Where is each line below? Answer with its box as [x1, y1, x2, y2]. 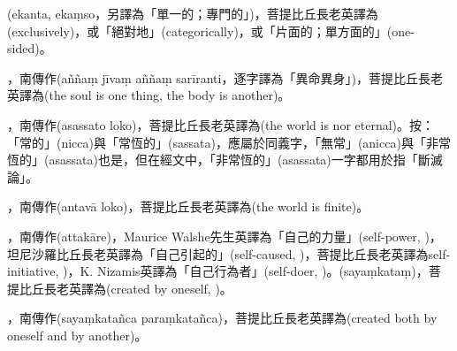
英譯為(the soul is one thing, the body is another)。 [7, 86, 291, 104]
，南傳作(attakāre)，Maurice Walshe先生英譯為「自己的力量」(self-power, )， [7, 226, 442, 245]
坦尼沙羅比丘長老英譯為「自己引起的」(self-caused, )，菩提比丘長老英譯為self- [7, 244, 451, 263]
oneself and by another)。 [7, 325, 148, 344]
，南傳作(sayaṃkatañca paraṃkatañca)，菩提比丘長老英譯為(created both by [7, 309, 438, 327]
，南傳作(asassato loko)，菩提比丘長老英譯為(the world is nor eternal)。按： [7, 115, 435, 134]
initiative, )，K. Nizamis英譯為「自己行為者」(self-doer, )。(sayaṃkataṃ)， [7, 262, 429, 280]
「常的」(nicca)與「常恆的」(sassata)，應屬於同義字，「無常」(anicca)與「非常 [7, 133, 451, 151]
